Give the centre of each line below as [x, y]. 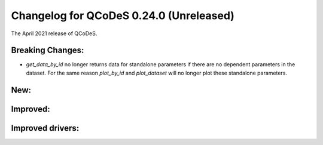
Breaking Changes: [48, 50]
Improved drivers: [45, 128]
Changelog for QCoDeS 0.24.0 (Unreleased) [123, 16]
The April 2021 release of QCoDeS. [54, 33]
